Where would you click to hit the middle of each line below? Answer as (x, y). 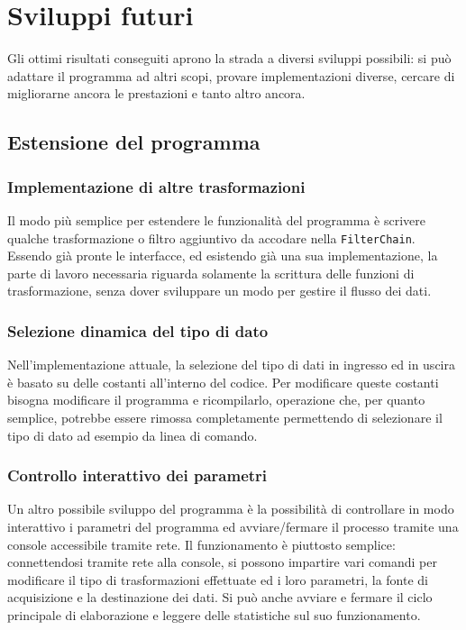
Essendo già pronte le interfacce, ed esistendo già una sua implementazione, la (223, 256)
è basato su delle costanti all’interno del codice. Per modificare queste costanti (223, 382)
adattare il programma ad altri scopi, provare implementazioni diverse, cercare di (231, 75)
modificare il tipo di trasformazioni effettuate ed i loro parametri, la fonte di (218, 579)
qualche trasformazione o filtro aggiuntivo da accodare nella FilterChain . (211, 237)
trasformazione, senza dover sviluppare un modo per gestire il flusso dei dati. (219, 291)
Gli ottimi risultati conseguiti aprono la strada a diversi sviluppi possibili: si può (229, 58)
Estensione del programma (134, 142)
